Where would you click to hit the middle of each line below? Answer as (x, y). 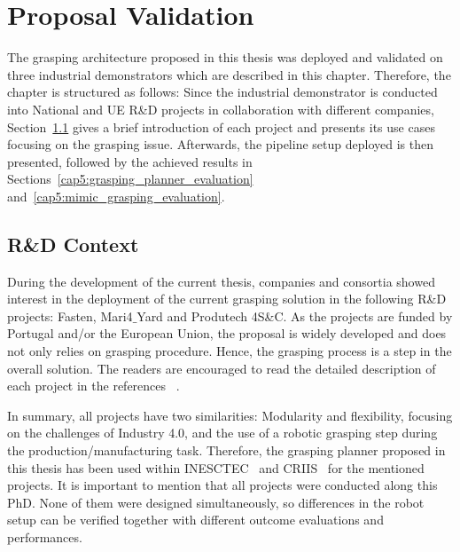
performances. (45, 536)
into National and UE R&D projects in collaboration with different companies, (221, 109)
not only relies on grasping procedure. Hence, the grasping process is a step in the (230, 351)
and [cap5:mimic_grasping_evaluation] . (116, 196)
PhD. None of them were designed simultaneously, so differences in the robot (216, 502)
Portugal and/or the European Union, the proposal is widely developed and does (227, 333)
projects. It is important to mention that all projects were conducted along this (222, 485)
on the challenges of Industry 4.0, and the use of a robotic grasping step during (222, 433)
